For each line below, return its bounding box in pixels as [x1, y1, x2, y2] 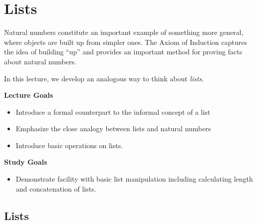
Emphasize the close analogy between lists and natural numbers [15, 123, 211, 134]
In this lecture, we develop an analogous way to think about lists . [4, 73, 204, 83]
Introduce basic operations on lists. [15, 140, 123, 150]
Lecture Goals [4, 90, 53, 100]
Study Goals [4, 157, 47, 167]
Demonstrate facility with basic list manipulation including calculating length [15, 174, 253, 184]
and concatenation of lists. [15, 183, 96, 194]
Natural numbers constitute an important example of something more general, [4, 27, 244, 37]
